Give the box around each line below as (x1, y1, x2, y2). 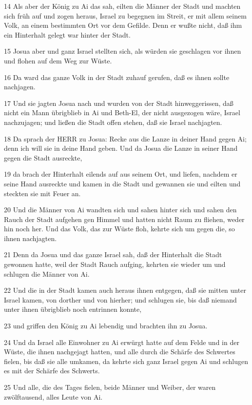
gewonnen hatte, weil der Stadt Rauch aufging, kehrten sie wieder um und (4, 259, 226, 269)
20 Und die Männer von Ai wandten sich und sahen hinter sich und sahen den (4, 204, 237, 215)
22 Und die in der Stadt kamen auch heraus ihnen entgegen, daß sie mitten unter (4, 285, 246, 295)
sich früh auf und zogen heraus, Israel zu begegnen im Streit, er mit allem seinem (4, 10, 247, 20)
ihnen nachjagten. (4, 233, 57, 243)
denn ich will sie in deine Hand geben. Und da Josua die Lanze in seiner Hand (4, 143, 238, 153)
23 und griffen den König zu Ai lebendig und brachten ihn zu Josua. (4, 321, 208, 331)
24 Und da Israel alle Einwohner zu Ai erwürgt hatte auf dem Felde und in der (4, 337, 239, 347)
